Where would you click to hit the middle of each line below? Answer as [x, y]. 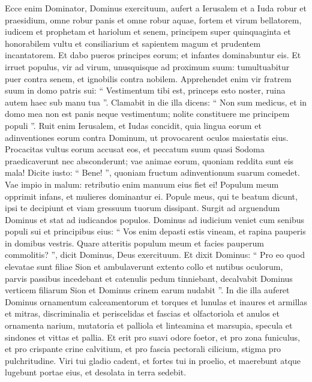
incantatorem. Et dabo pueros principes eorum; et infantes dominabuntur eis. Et [153, 55]
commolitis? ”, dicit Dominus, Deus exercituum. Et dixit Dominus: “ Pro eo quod [155, 255]
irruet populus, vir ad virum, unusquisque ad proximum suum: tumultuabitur [147, 66]
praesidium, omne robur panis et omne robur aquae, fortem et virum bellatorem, [153, 19]
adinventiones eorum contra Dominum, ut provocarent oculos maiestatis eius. [147, 137]
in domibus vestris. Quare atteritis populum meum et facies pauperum [134, 243]
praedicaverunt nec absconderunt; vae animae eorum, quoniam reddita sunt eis [149, 160]
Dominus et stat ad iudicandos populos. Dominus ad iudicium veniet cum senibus [155, 219]
